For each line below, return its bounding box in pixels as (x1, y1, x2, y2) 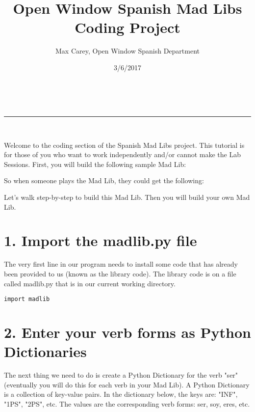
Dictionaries (4, 341, 87, 361)
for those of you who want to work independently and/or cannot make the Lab (4, 149, 241, 160)
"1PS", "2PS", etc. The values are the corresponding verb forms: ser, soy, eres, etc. (4, 398, 250, 409)
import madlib (4, 296, 50, 303)
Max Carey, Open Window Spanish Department (55, 46, 200, 56)
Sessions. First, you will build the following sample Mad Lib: (4, 159, 186, 169)
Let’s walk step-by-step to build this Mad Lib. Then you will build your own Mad (4, 192, 250, 202)
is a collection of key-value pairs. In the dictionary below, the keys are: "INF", (4, 389, 238, 399)
